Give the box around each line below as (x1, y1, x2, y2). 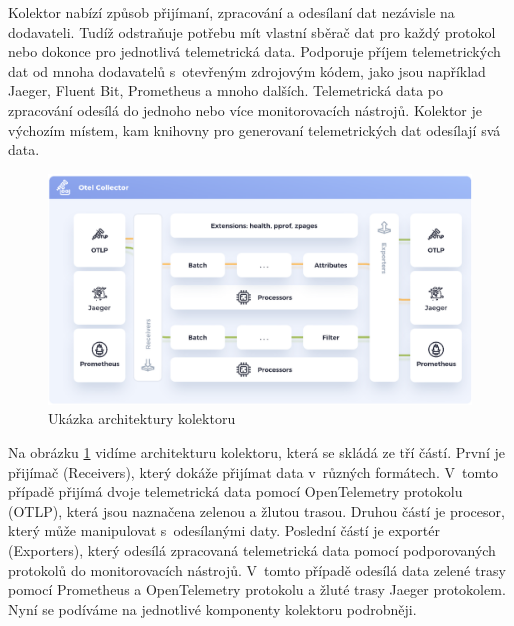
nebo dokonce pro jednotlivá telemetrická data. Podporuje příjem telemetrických (8, 41, 501, 62)
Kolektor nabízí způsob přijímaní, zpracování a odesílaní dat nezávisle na (8, 2, 455, 22)
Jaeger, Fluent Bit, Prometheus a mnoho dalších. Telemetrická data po (8, 80, 444, 101)
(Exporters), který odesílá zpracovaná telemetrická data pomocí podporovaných (8, 539, 496, 560)
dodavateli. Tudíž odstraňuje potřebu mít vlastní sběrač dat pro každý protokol (8, 21, 496, 42)
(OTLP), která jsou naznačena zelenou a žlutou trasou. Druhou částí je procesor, (8, 500, 505, 521)
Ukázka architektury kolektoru (48, 408, 236, 429)
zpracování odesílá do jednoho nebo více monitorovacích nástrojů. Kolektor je (8, 99, 482, 120)
